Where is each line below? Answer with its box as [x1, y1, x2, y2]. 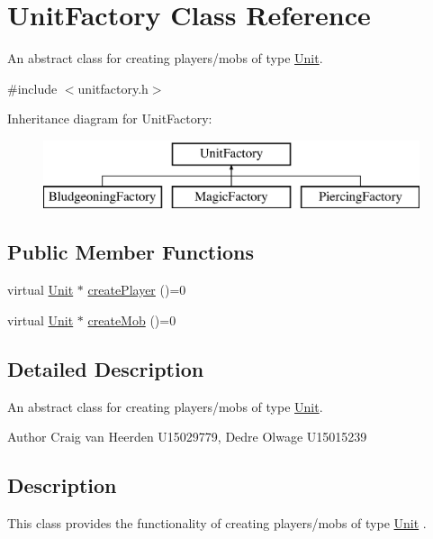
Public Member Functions [7, 238, 254, 266]
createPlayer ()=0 [87, 280, 186, 299]
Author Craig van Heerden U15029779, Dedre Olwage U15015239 [7, 427, 367, 446]
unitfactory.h [77, 78, 149, 97]
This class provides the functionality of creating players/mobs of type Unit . [7, 514, 427, 533]
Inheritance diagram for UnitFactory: [7, 109, 212, 128]
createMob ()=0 [87, 310, 176, 329]
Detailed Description [7, 354, 204, 382]
